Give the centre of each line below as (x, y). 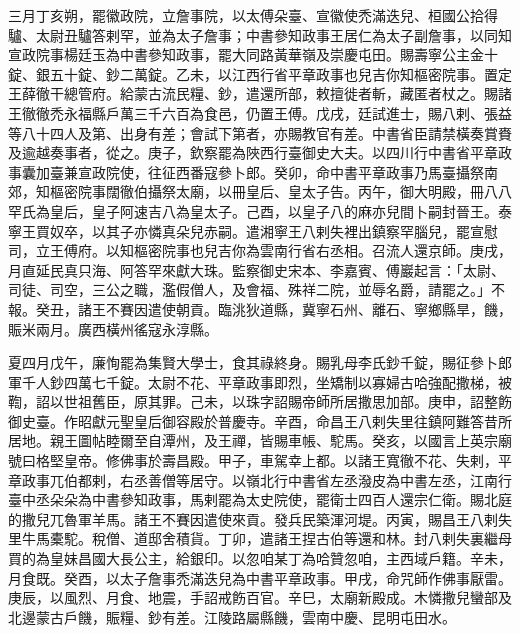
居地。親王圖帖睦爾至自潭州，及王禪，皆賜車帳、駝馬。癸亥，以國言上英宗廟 (260, 440)
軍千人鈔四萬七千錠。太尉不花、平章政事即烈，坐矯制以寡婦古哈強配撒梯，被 (260, 381)
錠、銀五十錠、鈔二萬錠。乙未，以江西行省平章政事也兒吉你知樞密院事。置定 (260, 73)
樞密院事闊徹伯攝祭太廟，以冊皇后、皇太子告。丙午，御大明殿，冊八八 (280, 191)
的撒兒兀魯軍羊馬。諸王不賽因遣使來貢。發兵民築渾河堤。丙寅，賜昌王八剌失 (260, 518)
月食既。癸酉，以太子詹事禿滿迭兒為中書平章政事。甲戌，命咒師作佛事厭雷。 (260, 577)
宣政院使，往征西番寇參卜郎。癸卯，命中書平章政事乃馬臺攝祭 (280, 171)
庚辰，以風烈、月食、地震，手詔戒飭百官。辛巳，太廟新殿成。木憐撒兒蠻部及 (260, 597)
